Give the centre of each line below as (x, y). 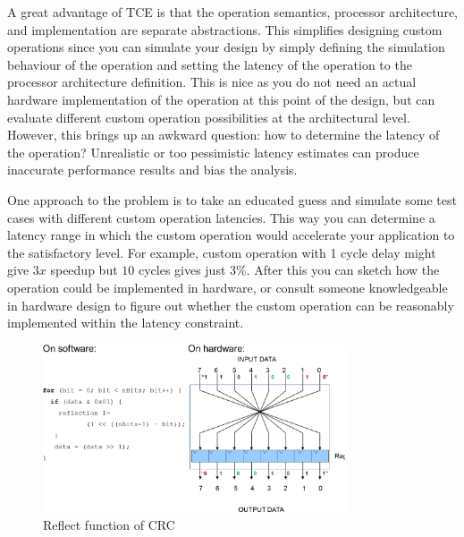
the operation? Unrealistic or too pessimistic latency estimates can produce (213, 152)
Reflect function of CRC (109, 524)
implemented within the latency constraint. (126, 323)
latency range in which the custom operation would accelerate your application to (231, 235)
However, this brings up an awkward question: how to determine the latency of (224, 135)
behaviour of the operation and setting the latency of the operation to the (210, 64)
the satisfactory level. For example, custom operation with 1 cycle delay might (222, 252)
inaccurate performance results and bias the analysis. (152, 170)
